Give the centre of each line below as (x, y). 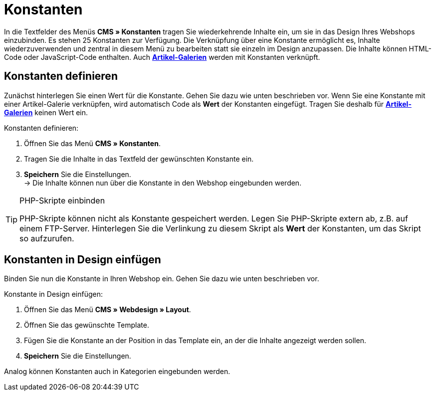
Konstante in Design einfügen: (54, 294)
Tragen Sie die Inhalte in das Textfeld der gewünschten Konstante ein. (139, 159)
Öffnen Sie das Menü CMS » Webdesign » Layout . (108, 310)
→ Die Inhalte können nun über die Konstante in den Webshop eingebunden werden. (163, 183)
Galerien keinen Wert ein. (46, 112)
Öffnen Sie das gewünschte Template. (87, 325)
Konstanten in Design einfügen (83, 260)
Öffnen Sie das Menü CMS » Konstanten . (92, 143)
